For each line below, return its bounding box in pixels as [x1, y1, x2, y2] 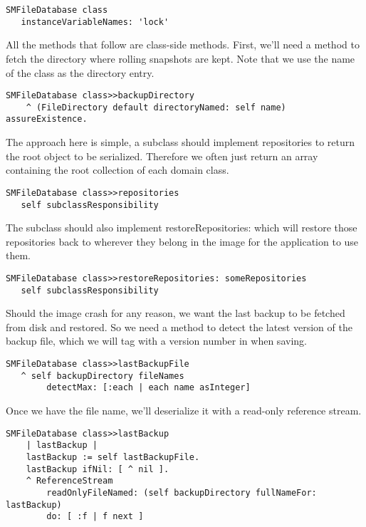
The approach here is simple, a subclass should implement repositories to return [6, 135, 355, 150]
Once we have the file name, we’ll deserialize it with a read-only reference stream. [6, 403, 362, 417]
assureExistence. [6, 114, 88, 125]
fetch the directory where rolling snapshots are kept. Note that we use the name [6, 51, 355, 66]
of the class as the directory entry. [6, 65, 155, 80]
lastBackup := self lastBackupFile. [26, 452, 200, 462]
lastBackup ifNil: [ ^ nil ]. [26, 464, 169, 474]
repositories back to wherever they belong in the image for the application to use [6, 234, 359, 249]
